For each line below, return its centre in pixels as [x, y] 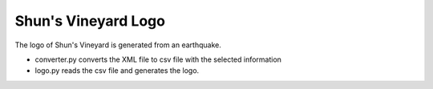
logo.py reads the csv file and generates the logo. [117, 71]
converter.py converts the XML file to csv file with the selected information [158, 59]
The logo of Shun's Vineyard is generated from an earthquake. [118, 45]
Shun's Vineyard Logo [90, 21]
